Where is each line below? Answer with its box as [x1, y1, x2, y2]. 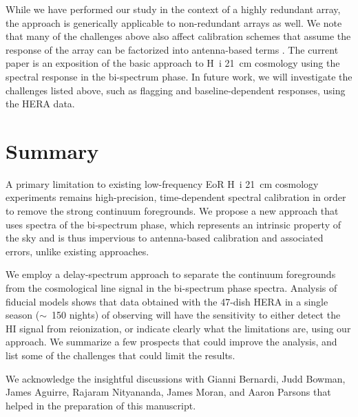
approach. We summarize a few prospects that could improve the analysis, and [6, 334, 337, 349]
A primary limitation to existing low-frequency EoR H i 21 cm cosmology [6, 176, 319, 191]
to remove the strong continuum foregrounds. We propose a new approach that [6, 204, 339, 218]
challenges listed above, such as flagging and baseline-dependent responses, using [6, 83, 346, 97]
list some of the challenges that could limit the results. [6, 348, 235, 362]
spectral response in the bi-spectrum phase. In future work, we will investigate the [6, 69, 352, 83]
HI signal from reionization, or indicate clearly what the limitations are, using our [6, 321, 351, 335]
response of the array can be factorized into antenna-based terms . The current [6, 42, 339, 56]
